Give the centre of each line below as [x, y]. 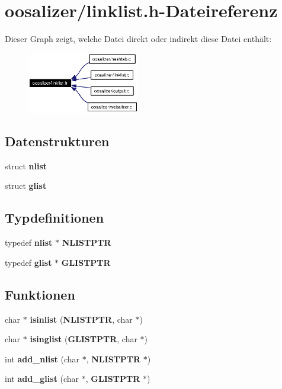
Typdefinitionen [55, 218]
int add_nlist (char [42, 359]
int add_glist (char [42, 379]
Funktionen [40, 294]
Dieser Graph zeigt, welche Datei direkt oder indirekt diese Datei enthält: [138, 39]
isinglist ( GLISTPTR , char [84, 339]
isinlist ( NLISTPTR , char [81, 319]
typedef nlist [29, 242]
